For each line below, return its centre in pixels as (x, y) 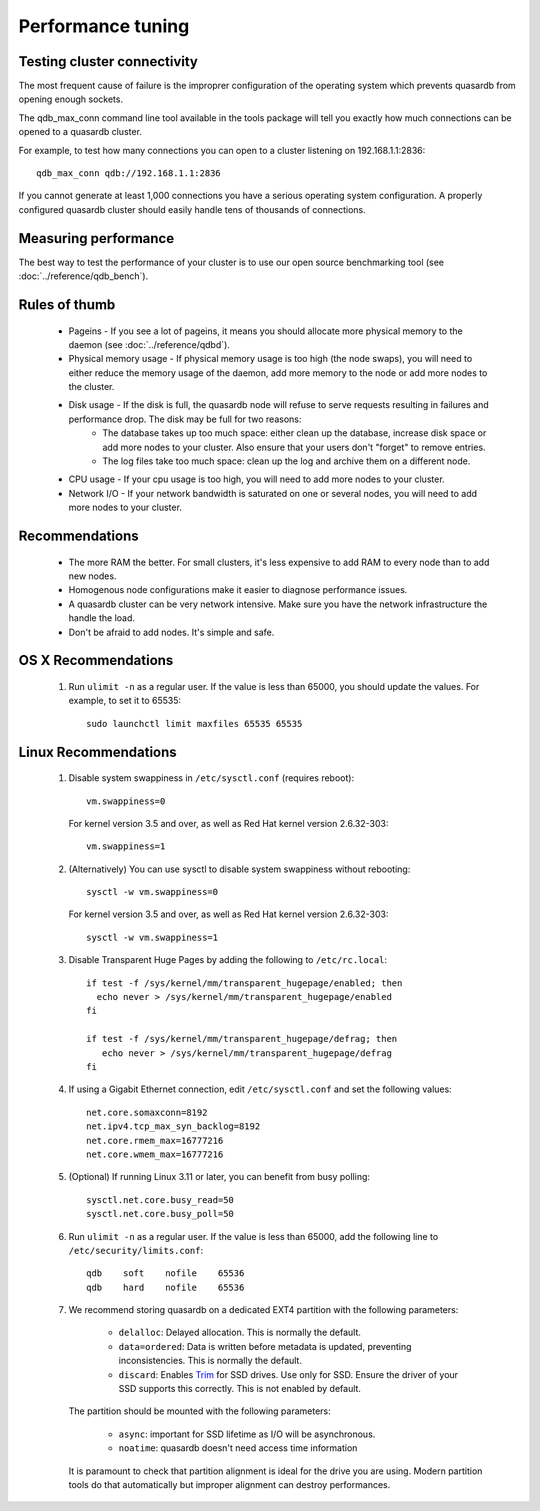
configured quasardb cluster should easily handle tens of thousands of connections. (192, 209)
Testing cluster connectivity (108, 61)
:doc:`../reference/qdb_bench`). (83, 276)
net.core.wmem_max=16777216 (155, 1154)
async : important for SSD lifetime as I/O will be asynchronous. (247, 1434)
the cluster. (91, 387)
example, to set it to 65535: (125, 701)
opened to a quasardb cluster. (80, 132)
